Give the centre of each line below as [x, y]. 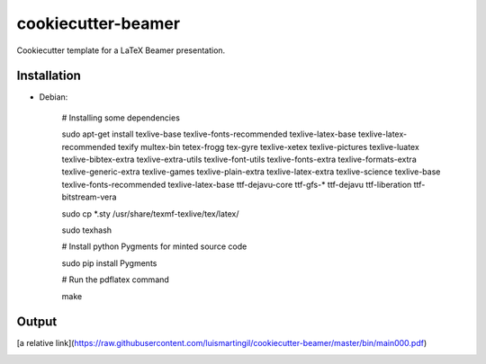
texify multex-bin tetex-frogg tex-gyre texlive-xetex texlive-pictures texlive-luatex [269, 146]
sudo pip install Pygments [109, 263]
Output [37, 322]
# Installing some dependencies [121, 118]
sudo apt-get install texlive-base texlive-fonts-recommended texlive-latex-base [209, 134]
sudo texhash [87, 230]
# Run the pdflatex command [116, 280]
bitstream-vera [89, 197]
